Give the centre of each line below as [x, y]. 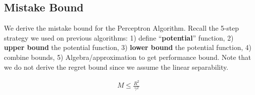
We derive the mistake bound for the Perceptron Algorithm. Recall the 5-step [122, 28]
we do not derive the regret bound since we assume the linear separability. [116, 67]
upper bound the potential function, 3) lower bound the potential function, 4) [128, 47]
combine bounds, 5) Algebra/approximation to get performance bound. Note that [128, 57]
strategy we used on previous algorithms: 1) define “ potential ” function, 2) [119, 37]
